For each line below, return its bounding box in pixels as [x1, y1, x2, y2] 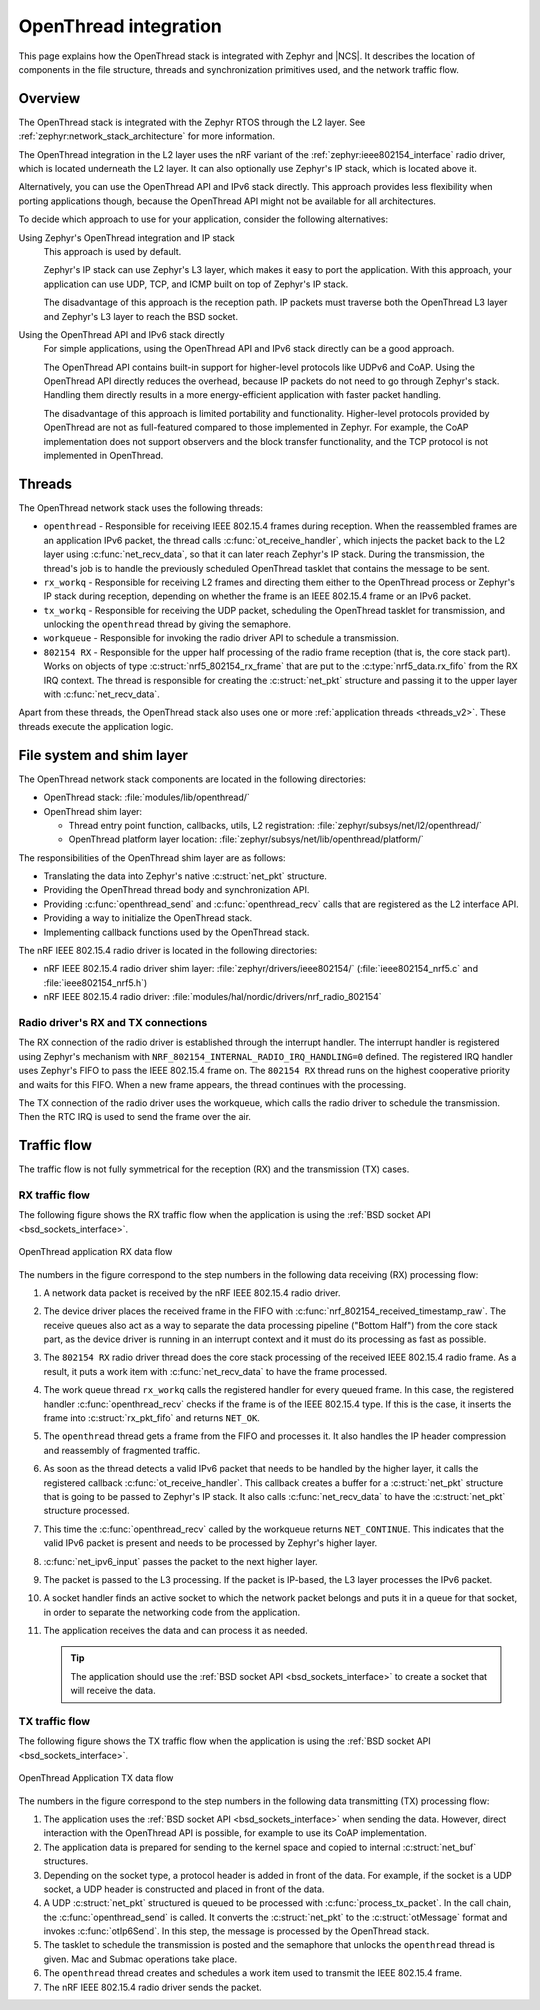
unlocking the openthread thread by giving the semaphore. [43, 618, 292, 630]
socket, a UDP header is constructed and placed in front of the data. [43, 1883, 325, 1895]
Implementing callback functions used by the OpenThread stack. [43, 926, 310, 938]
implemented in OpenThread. [43, 450, 164, 462]
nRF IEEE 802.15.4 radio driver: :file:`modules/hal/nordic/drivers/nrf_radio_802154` [43, 991, 382, 1003]
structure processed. [43, 1505, 130, 1517]
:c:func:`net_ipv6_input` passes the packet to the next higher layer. [43, 1555, 319, 1567]
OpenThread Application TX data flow [18, 1772, 174, 1784]
